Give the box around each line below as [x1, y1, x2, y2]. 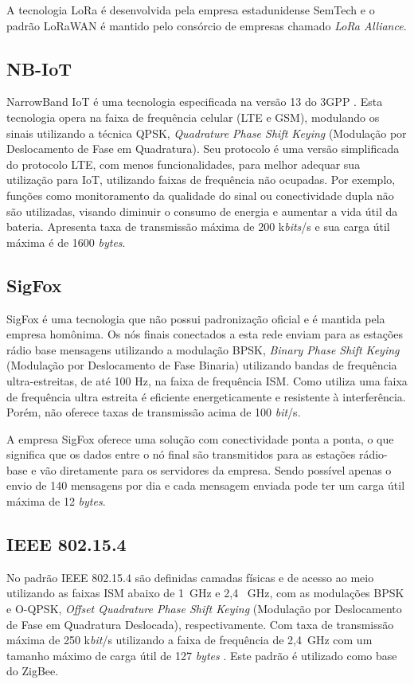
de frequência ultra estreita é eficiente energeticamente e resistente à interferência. [6, 388, 406, 405]
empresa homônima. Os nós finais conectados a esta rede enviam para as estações [6, 326, 404, 342]
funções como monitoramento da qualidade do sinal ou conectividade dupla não [6, 186, 394, 203]
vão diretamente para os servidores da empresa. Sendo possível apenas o [40, 461, 392, 478]
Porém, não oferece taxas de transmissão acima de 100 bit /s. [6, 404, 301, 420]
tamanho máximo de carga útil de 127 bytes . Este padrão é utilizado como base [6, 647, 397, 663]
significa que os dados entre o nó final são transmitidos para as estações [6, 446, 356, 463]
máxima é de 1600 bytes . [6, 233, 126, 250]
